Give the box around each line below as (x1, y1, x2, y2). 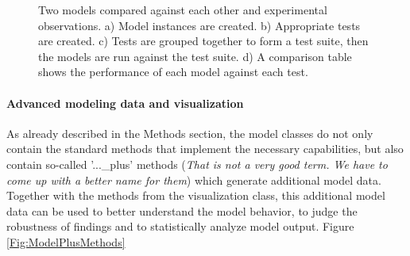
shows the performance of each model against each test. (38, 63, 308, 80)
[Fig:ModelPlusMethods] (6, 233, 126, 250)
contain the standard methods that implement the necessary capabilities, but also (6, 140, 404, 157)
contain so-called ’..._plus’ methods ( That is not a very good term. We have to (6, 155, 388, 172)
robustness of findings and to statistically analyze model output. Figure (6, 218, 354, 235)
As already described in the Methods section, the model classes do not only (6, 124, 373, 141)
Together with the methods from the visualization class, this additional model (6, 187, 385, 204)
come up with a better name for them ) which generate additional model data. (6, 171, 381, 188)
